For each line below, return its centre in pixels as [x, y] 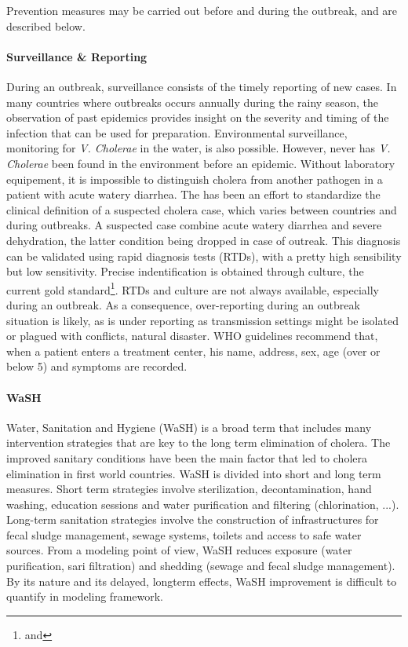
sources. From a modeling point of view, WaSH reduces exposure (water [179, 550]
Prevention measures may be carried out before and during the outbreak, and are [202, 10]
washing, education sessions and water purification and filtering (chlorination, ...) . [203, 504]
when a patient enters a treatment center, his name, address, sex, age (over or [193, 351]
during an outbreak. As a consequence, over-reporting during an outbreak [183, 304]
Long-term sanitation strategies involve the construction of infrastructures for [193, 519]
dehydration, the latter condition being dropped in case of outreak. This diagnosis [204, 240]
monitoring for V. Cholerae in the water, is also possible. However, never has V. [199, 148]
